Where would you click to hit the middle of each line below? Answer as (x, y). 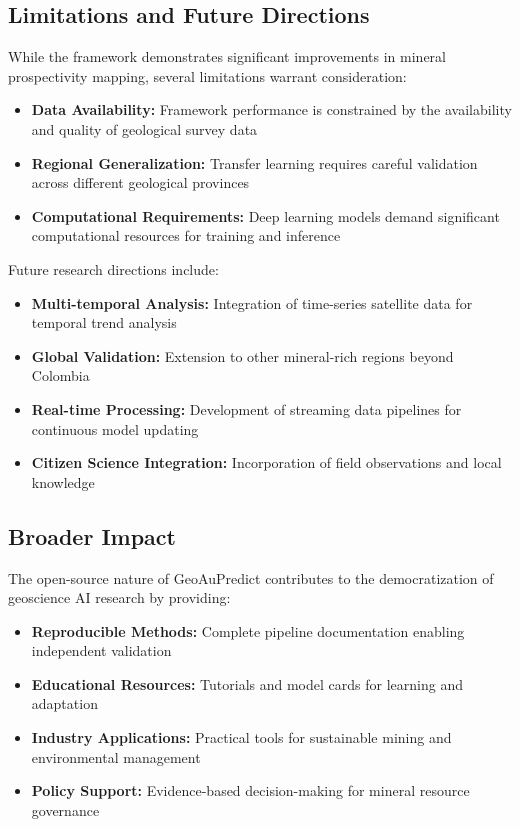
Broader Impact (92, 535)
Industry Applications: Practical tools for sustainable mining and (241, 737)
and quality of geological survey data (144, 128)
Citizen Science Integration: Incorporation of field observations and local (266, 462)
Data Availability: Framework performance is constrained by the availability (271, 109)
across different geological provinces (140, 182)
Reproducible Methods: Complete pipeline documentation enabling (248, 630)
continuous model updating (115, 428)
